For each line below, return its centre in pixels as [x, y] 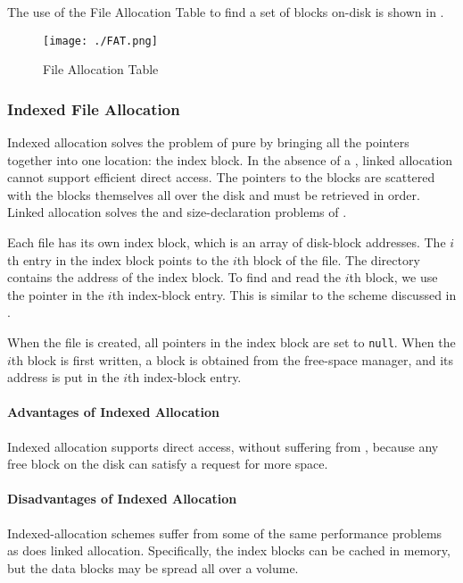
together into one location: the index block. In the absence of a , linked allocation [230, 159]
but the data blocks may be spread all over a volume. [153, 567]
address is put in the [63, 377]
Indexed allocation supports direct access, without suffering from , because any [223, 446]
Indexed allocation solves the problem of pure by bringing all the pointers [208, 142]
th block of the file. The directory [328, 259]
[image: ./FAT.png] [100, 41]
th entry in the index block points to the [118, 259]
